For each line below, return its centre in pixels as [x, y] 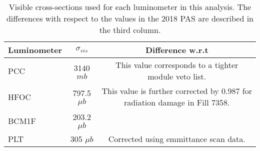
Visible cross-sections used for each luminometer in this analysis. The [130, 7]
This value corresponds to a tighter [177, 65]
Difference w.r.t [177, 50]
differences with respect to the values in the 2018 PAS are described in [130, 18]
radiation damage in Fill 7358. [177, 102]
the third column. [130, 30]
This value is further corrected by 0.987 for [177, 91]
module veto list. [177, 76]
